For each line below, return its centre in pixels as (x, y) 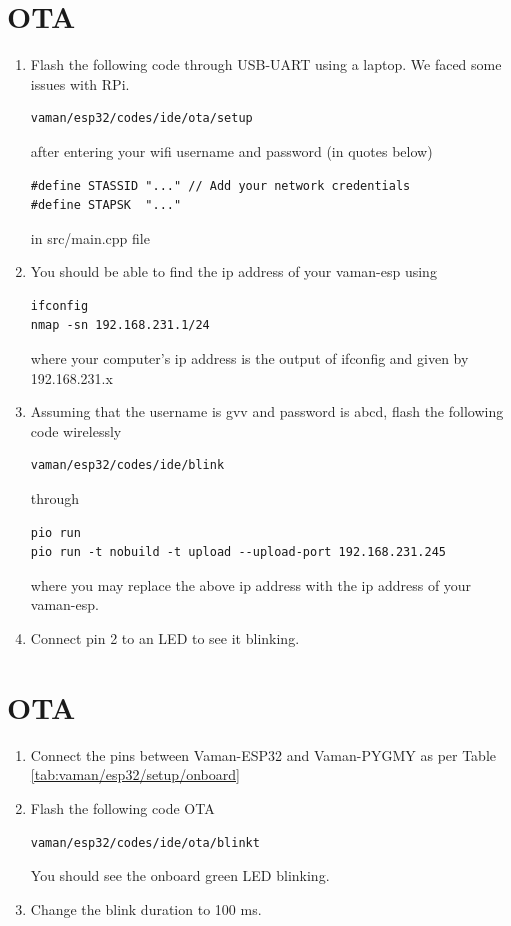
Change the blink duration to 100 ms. (146, 908)
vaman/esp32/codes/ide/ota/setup (141, 118)
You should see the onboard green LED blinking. (180, 875)
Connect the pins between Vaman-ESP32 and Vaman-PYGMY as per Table (263, 754)
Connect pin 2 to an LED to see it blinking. (165, 638)
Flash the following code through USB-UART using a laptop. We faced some (266, 64)
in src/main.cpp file (90, 237)
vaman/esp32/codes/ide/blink (127, 465)
